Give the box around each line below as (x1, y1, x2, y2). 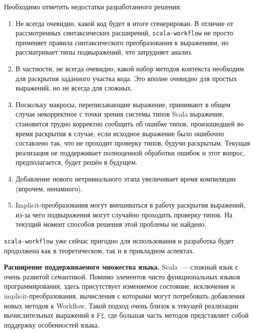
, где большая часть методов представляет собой (104, 310, 249, 320)
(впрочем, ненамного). (15, 183, 83, 193)
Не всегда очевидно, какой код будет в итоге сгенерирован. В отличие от (15, 18, 233, 28)
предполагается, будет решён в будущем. (15, 157, 138, 167)
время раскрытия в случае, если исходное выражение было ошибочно (15, 128, 225, 138)
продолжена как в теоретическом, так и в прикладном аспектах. (4, 245, 195, 255)
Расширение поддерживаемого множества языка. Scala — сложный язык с (4, 262, 238, 272)
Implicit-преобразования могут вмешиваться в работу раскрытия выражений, (15, 200, 246, 210)
